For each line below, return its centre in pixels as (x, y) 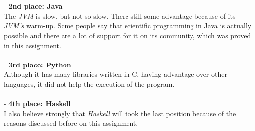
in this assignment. (32, 45)
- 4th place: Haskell (37, 103)
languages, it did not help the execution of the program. (89, 84)
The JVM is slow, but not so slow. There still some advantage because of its (120, 16)
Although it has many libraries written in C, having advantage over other (116, 74)
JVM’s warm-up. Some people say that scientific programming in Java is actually (128, 26)
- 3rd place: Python (38, 64)
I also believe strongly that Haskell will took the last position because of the (120, 113)
